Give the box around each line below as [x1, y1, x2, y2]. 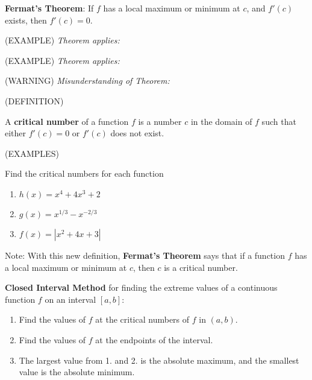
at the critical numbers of [95, 313, 190, 326]
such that [261, 115, 296, 127]
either [5, 127, 27, 139]
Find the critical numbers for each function [5, 167, 164, 180]
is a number [138, 115, 182, 127]
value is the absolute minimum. [19, 366, 135, 378]
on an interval [45, 293, 96, 305]
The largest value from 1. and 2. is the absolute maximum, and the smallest [19, 353, 299, 366]
